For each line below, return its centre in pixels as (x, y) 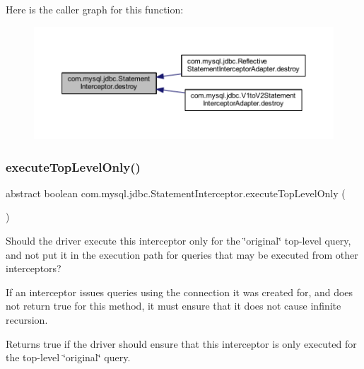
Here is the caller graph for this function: (95, 9)
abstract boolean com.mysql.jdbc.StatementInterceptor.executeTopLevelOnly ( (176, 193)
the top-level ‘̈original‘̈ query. (68, 357)
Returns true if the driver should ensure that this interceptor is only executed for (181, 343)
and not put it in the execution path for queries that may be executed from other (182, 254)
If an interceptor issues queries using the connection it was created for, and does (180, 292)
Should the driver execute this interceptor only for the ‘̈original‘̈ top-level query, (178, 241)
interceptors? (34, 268)
